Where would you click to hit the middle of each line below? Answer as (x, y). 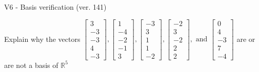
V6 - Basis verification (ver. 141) (55, 7)
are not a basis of (31, 65)
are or (246, 39)
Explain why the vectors (42, 39)
